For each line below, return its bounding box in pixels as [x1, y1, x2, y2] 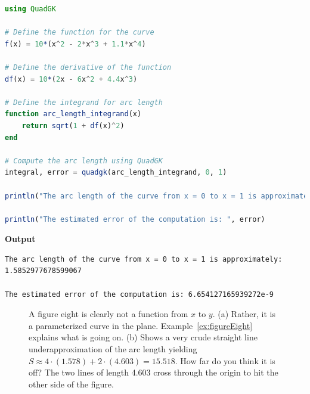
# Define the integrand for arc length [5, 98, 163, 107]
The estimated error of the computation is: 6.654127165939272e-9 [5, 290, 274, 299]
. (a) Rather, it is [212, 308, 276, 320]
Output [5, 232, 36, 245]
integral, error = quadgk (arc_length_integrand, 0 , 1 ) [5, 168, 227, 177]
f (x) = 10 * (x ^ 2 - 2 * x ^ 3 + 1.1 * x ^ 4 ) [5, 39, 146, 48]
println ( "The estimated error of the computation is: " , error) [5, 215, 265, 224]
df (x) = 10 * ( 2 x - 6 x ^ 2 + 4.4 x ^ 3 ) [5, 75, 138, 83]
